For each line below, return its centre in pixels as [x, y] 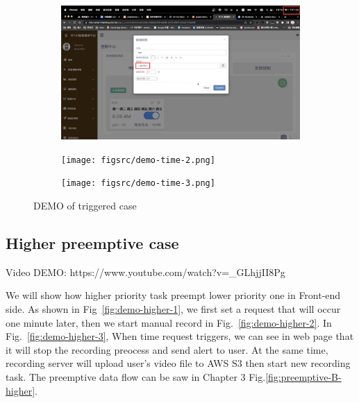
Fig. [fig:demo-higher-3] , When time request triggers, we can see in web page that [180, 336]
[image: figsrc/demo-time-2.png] [138, 160]
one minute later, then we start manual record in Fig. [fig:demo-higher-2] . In [169, 322]
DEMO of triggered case [85, 206]
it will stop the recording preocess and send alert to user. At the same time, [167, 349]
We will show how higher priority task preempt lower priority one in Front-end [173, 295]
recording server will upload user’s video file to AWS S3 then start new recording [178, 363]
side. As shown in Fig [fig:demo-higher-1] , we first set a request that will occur [173, 309]
